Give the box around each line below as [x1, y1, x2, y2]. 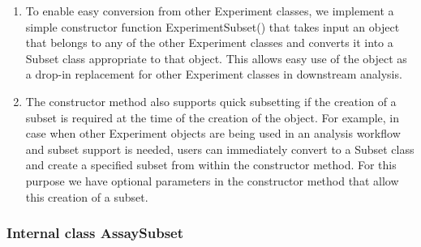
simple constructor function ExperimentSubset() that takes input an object [25, 18, 400, 35]
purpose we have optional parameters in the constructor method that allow [25, 172, 399, 189]
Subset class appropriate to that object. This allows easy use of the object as [25, 49, 407, 66]
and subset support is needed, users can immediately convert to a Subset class [25, 140, 415, 157]
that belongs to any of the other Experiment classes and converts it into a [25, 34, 393, 51]
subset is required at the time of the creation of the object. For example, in [25, 109, 400, 126]
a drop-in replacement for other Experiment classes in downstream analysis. [25, 66, 402, 83]
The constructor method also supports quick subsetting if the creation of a [25, 92, 397, 109]
